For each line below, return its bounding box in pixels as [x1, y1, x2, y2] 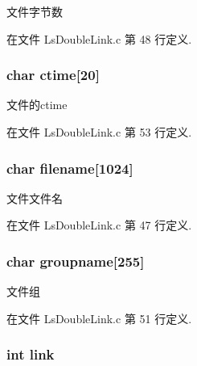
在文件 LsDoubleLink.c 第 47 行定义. [6, 217, 192, 233]
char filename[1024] [6, 158, 133, 178]
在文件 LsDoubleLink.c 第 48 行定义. [6, 30, 192, 47]
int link [6, 344, 55, 364]
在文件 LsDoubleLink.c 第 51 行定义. [6, 309, 192, 326]
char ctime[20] [6, 65, 100, 85]
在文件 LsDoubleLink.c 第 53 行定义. [6, 124, 192, 140]
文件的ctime [6, 96, 68, 113]
